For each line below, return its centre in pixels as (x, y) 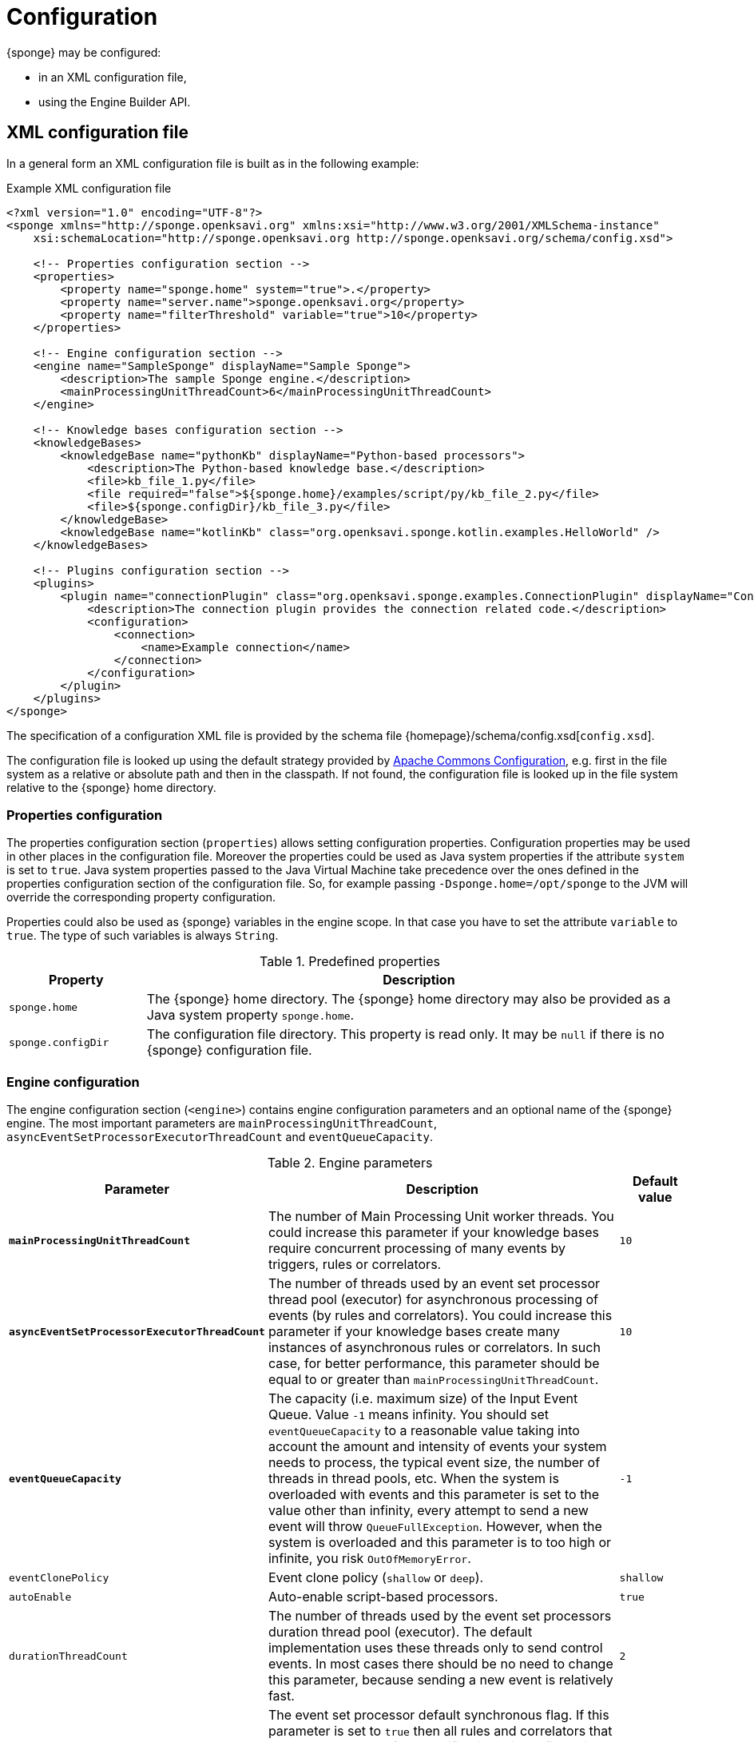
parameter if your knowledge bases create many (414, 1332)
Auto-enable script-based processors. (383, 1597)
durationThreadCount (68, 1656)
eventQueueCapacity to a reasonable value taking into (424, 1431)
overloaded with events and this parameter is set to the (434, 1495)
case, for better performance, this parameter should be (434, 1364)
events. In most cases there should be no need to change (440, 1664)
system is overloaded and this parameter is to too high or (440, 1543)
